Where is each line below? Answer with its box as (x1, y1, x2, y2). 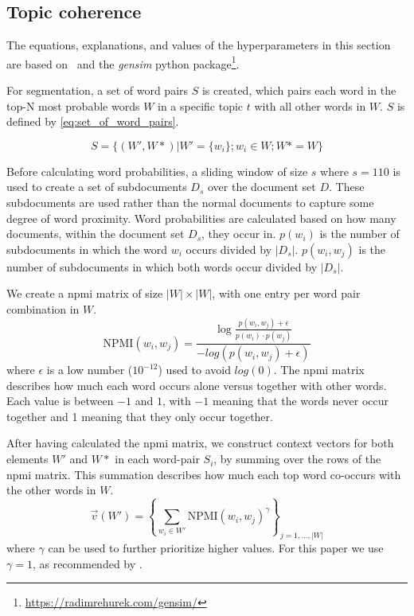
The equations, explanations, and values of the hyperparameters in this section (6, 37, 391, 53)
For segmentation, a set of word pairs (6, 82, 189, 99)
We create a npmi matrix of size (6, 285, 163, 302)
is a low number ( (46, 361, 133, 378)
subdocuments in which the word (6, 240, 168, 257)
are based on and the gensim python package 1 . (6, 53, 240, 72)
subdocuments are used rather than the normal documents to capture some (6, 194, 374, 211)
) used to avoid (158, 361, 231, 378)
